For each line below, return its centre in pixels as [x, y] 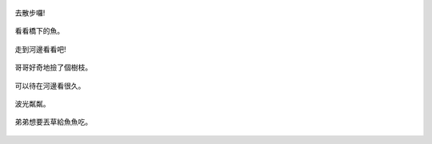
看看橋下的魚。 [39, 31]
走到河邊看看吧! [41, 49]
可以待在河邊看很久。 [50, 86]
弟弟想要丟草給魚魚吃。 [53, 122]
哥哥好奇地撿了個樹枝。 [53, 67]
